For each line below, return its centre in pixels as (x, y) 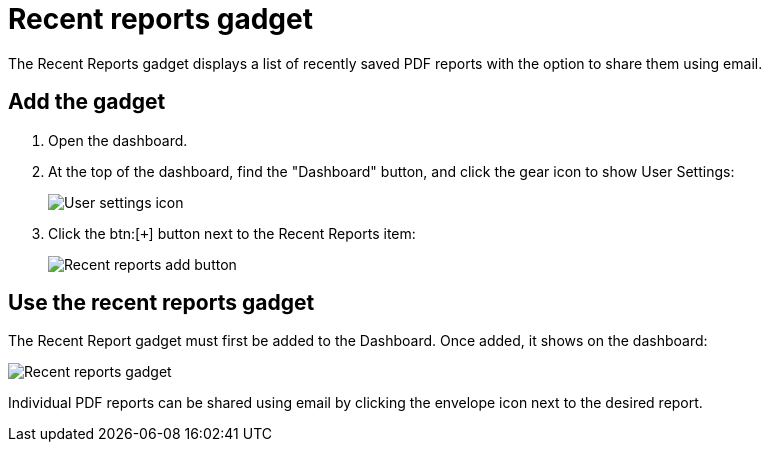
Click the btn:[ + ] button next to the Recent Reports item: (232, 233)
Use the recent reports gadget (161, 303)
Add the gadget (87, 102)
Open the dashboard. (118, 140)
